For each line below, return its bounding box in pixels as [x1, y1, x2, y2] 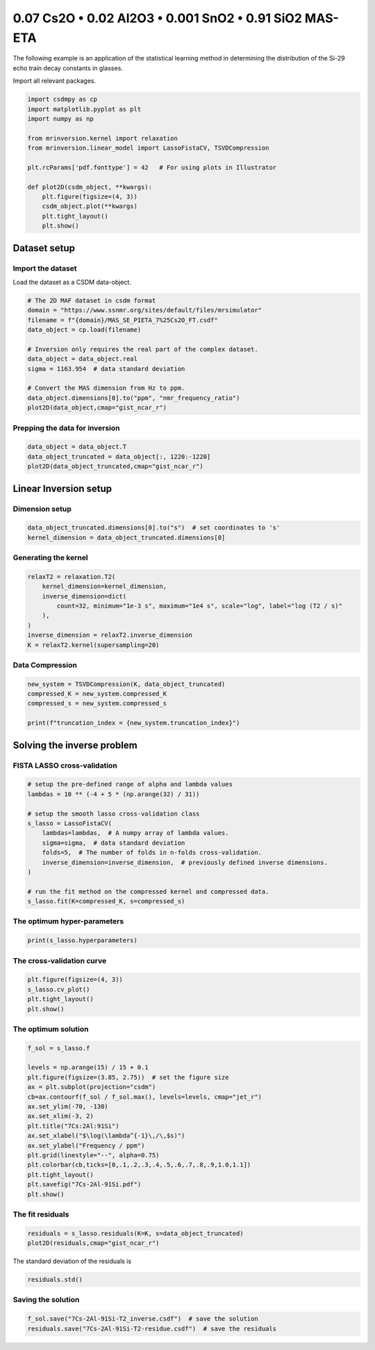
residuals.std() [27, 1276, 83, 1284]
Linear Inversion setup [12, 482, 112, 494]
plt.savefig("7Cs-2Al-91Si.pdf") [27, 1180, 142, 1189]
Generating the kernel [12, 553, 88, 563]
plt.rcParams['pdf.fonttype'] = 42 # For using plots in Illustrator [27, 164, 277, 171]
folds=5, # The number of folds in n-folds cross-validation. [42, 849, 262, 857]
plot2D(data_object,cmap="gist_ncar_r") [27, 404, 167, 412]
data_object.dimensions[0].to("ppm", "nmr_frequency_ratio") [27, 394, 240, 402]
